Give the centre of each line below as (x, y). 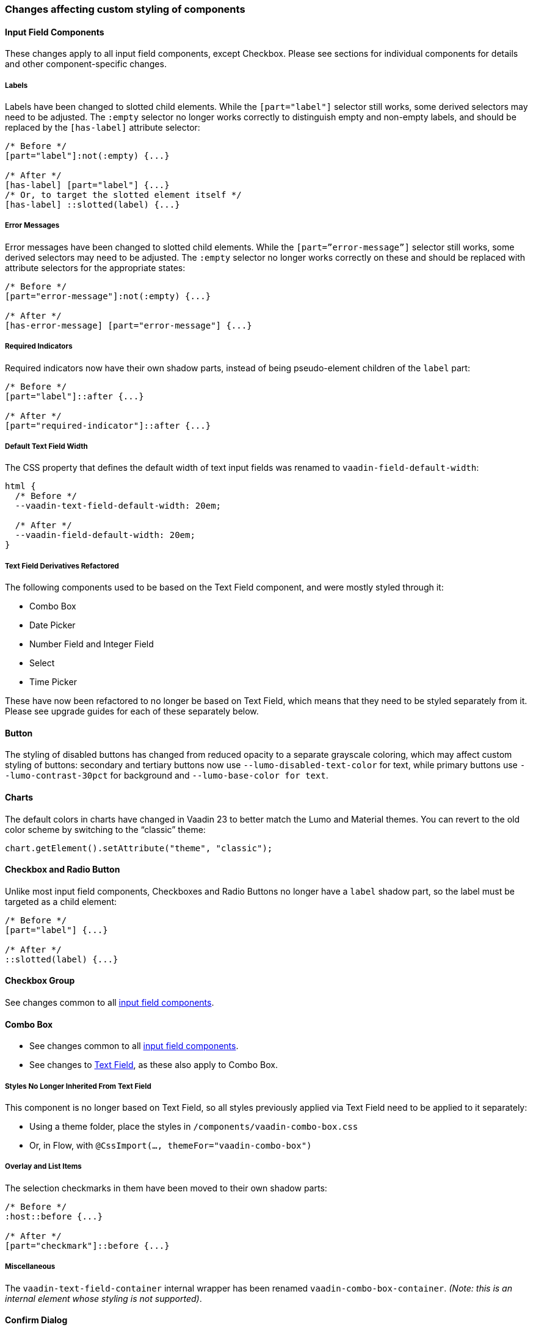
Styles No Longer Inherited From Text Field (78, 1086)
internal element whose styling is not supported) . (103, 1298)
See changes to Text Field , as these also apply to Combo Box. (154, 1065)
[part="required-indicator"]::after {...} (108, 425)
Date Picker (53, 625)
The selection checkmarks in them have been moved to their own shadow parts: (166, 1188)
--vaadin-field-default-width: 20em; (105, 535)
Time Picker (53, 682)
